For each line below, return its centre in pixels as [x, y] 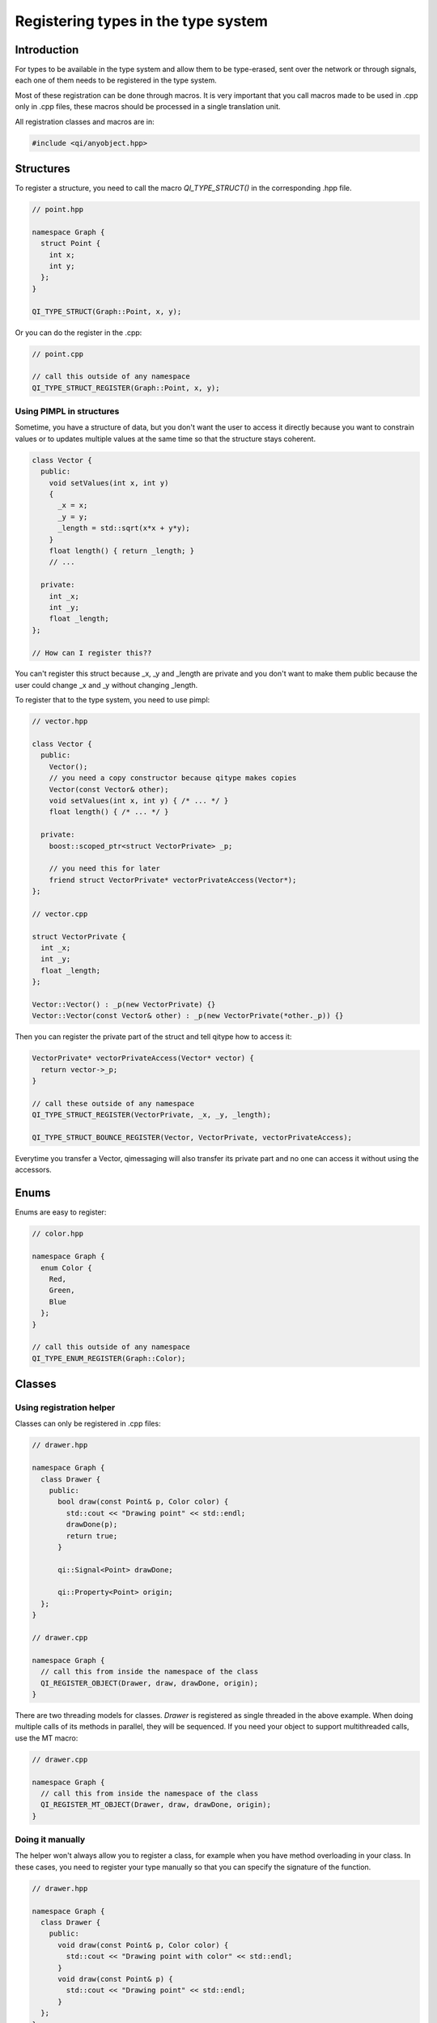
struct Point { [71, 244]
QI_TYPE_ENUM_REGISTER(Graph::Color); [109, 1358]
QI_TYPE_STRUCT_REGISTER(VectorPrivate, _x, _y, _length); [151, 1115]
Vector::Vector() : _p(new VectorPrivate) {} [124, 1005]
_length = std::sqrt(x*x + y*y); [124, 528]
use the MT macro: [47, 1738]
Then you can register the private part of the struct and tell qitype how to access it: [153, 1037]
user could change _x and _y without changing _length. [106, 685]
